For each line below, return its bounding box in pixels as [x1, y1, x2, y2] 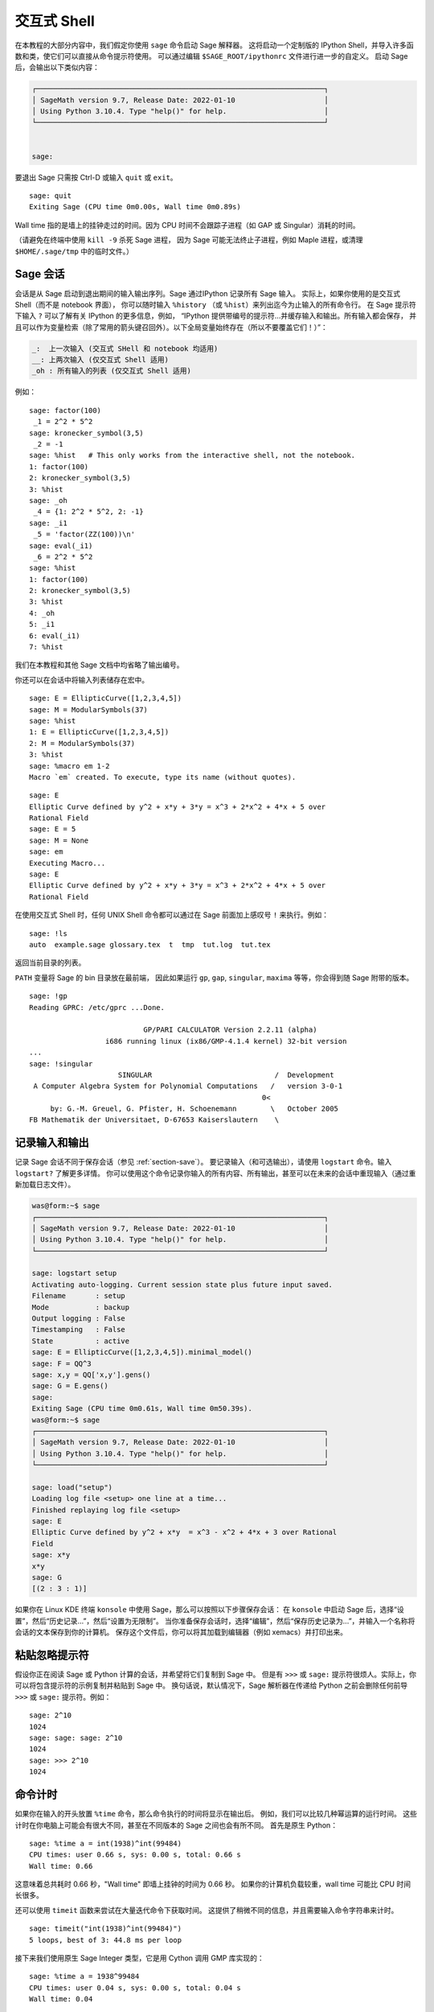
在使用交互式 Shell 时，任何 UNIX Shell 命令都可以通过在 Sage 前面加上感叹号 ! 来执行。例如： [14, 910, 330, 920]
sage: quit [29, 192, 72, 200]
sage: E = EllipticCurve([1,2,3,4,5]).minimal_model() [31, 1348, 252, 1357]
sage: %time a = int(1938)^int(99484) [29, 1839, 182, 1848]
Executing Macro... [29, 858, 106, 868]
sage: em [29, 847, 63, 856]
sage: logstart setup [31, 1268, 117, 1278]
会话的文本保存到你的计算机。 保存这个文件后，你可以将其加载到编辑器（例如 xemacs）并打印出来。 [14, 1627, 347, 1637]
